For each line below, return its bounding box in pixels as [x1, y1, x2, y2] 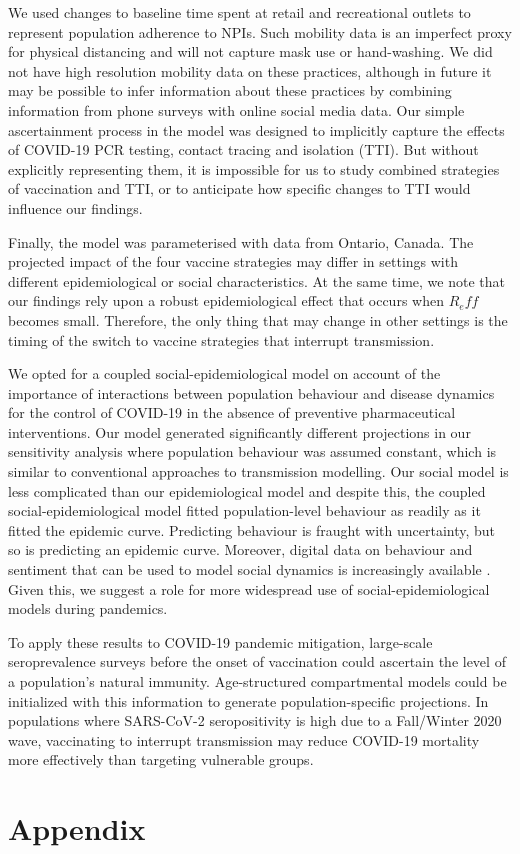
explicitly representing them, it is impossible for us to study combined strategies [8, 158, 500, 179]
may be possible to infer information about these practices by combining [8, 80, 452, 101]
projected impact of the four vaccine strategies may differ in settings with [8, 251, 458, 272]
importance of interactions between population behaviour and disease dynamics [8, 382, 495, 403]
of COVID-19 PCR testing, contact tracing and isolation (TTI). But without [8, 139, 479, 160]
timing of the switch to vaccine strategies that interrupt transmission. [8, 329, 435, 350]
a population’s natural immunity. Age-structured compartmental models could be [8, 671, 507, 691]
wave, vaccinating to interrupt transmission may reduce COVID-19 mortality [8, 729, 480, 750]
